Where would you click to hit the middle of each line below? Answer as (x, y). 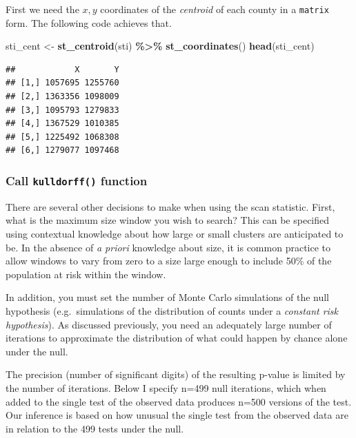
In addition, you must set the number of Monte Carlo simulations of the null (168, 297)
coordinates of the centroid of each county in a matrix (215, 9)
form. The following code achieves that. (89, 22)
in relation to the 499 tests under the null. (95, 428)
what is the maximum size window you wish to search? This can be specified (168, 220)
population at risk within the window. (86, 274)
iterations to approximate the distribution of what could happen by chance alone (177, 338)
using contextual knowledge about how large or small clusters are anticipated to (175, 233)
